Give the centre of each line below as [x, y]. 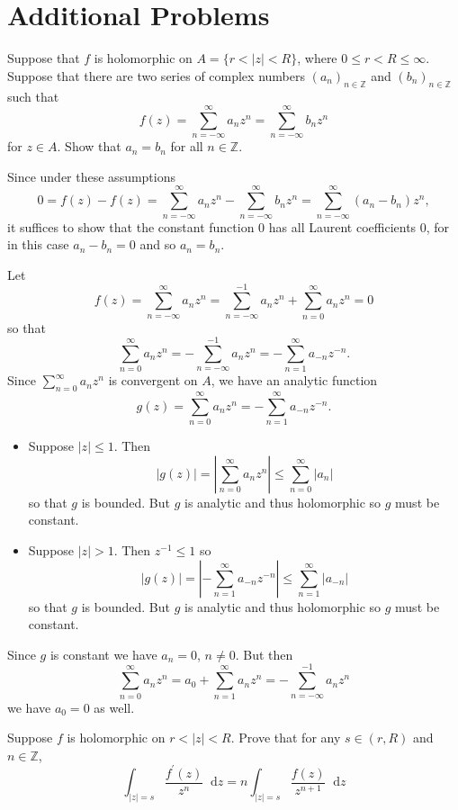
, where [317, 58]
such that [33, 96]
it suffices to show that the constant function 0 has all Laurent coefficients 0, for [229, 226]
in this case [38, 244]
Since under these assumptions [92, 176]
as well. [114, 707]
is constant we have [103, 654]
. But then [264, 654]
